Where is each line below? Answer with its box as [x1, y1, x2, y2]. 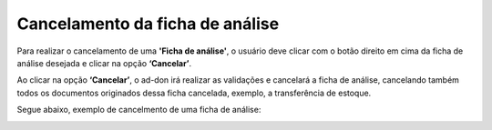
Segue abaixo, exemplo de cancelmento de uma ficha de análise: [16, 105, 261, 115]
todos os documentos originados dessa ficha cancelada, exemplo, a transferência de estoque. [16, 87, 372, 98]
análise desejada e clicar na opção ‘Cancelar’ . [16, 57, 191, 68]
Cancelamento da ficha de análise [16, 14, 280, 34]
